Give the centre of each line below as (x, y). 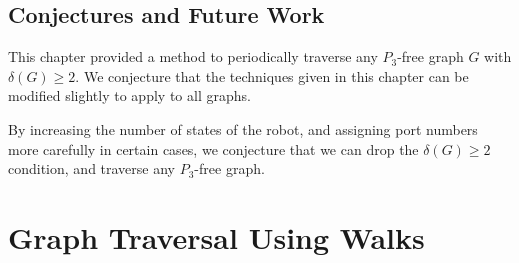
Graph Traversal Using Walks (216, 236)
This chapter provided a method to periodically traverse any (193, 56)
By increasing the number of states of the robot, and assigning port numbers (243, 128)
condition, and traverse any (92, 168)
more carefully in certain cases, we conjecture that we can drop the (213, 148)
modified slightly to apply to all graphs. (129, 95)
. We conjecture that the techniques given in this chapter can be (272, 75)
